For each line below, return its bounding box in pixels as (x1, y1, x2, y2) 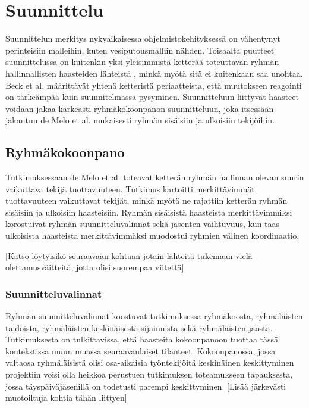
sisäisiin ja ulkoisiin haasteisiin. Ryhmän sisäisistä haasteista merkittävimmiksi (5, 205, 292, 218)
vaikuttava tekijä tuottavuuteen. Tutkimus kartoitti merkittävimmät (5, 182, 255, 195)
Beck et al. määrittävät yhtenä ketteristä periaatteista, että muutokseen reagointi (5, 79, 302, 91)
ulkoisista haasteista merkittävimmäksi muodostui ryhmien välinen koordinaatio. (5, 229, 299, 242)
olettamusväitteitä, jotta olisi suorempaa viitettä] (5, 261, 184, 273)
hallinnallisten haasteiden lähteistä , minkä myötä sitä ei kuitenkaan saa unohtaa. (5, 67, 303, 79)
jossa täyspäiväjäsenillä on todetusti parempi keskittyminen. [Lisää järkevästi (5, 379, 286, 392)
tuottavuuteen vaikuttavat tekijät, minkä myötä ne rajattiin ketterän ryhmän (5, 194, 288, 207)
